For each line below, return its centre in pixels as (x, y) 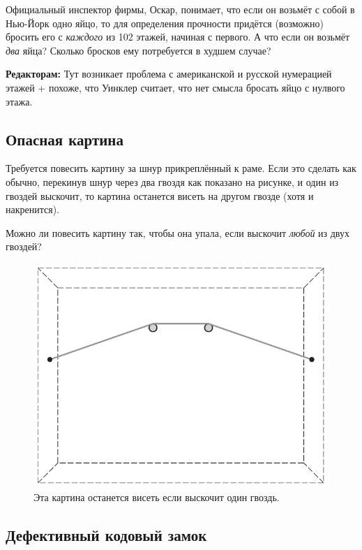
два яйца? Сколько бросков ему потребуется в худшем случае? (138, 50)
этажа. (19, 101)
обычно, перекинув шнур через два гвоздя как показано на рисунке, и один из (172, 181)
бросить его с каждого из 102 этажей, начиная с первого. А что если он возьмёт (178, 37)
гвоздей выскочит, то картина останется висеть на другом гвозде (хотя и (160, 195)
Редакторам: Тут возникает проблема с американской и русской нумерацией (169, 74)
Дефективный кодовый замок (106, 534)
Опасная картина (65, 139)
